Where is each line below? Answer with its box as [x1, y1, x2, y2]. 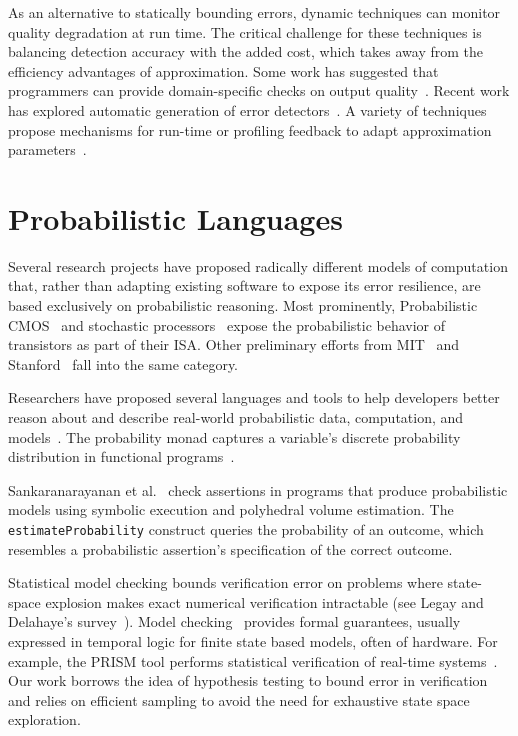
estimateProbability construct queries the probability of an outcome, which [8, 519, 484, 539]
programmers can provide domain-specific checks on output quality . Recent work [8, 80, 510, 101]
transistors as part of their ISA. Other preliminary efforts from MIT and [8, 334, 460, 355]
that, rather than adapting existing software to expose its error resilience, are [8, 275, 481, 296]
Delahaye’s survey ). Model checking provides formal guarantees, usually [8, 611, 461, 632]
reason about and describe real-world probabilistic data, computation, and [8, 407, 464, 428]
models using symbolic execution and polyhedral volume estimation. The [8, 499, 454, 520]
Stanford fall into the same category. [8, 353, 239, 374]
